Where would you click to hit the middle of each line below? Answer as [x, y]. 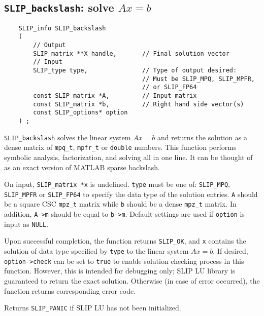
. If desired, [230, 251]
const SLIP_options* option [80, 113]
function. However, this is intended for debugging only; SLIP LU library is [120, 271]
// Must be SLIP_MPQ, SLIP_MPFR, [199, 79]
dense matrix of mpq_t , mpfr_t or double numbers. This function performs [120, 147]
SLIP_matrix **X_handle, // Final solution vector [131, 53]
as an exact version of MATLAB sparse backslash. [82, 167]
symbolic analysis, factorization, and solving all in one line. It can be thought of [128, 157]
